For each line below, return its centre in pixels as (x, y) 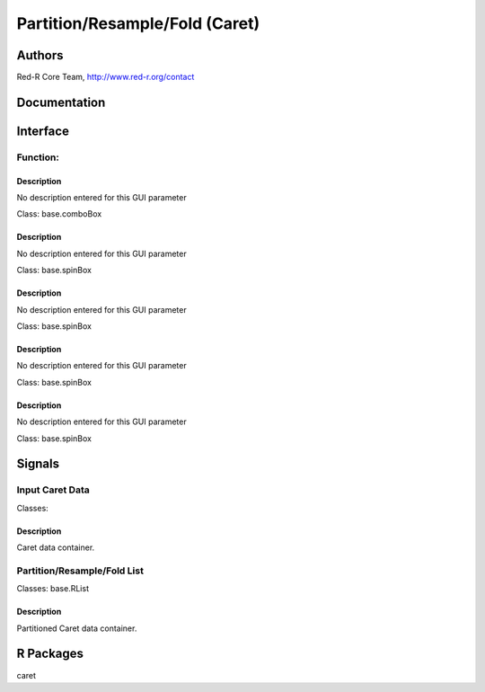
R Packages (50, 654)
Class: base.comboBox (59, 214)
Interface (43, 131)
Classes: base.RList (53, 589)
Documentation (61, 102)
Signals (38, 464)
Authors (40, 55)
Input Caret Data (53, 490)
